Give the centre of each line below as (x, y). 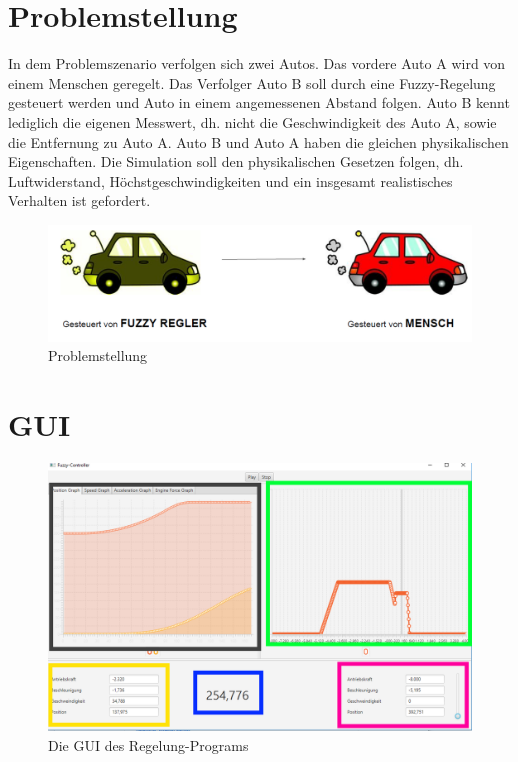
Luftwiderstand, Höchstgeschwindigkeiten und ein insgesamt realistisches (230, 180)
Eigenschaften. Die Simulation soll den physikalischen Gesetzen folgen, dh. (236, 161)
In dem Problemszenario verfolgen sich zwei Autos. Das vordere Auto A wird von (257, 63)
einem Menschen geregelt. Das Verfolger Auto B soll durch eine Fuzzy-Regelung (252, 82)
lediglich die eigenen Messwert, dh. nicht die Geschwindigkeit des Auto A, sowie (252, 121)
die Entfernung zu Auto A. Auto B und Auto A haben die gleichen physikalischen (258, 141)
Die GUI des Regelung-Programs (148, 744)
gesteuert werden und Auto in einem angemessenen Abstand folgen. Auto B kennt (259, 102)
